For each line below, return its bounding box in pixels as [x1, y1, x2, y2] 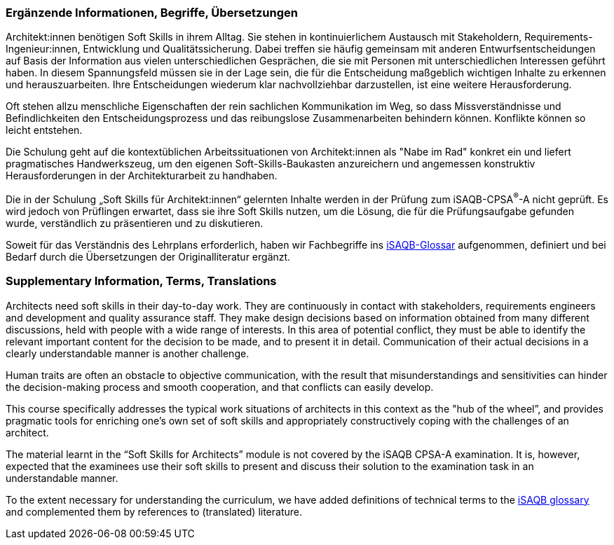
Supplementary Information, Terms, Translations [6, 274, 277, 289]
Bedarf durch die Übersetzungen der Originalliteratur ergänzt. [6, 251, 291, 263]
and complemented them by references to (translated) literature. [6, 505, 302, 518]
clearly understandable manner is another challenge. [6, 347, 250, 359]
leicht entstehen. [6, 124, 83, 137]
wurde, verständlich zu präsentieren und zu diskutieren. [6, 217, 264, 230]
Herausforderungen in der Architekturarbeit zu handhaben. [6, 170, 278, 182]
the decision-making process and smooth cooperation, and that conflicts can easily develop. [6, 380, 434, 393]
